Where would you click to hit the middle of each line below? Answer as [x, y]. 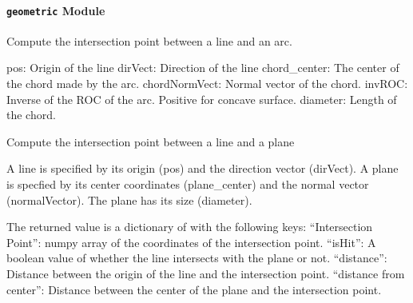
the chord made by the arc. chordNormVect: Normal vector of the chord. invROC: [207, 84]
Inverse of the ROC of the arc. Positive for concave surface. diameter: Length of [202, 99]
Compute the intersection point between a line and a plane [151, 141]
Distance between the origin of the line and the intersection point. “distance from [206, 273]
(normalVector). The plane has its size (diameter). [129, 199]
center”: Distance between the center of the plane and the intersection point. [194, 289]
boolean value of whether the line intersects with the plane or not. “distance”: [197, 258]
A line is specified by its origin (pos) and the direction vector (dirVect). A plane [203, 168]
